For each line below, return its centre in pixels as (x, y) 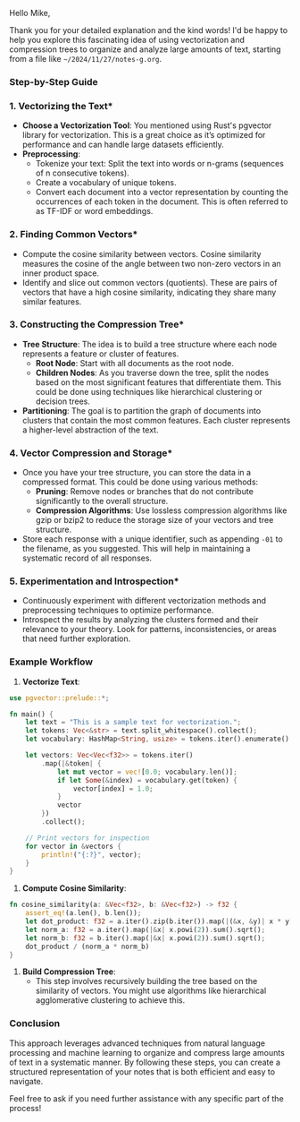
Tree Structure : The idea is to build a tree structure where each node (150, 344)
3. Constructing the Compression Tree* (97, 324)
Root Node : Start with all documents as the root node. (134, 363)
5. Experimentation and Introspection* (94, 581)
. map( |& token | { (71, 763)
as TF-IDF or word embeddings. (94, 211)
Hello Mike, (30, 13)
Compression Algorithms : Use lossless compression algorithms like (161, 510)
